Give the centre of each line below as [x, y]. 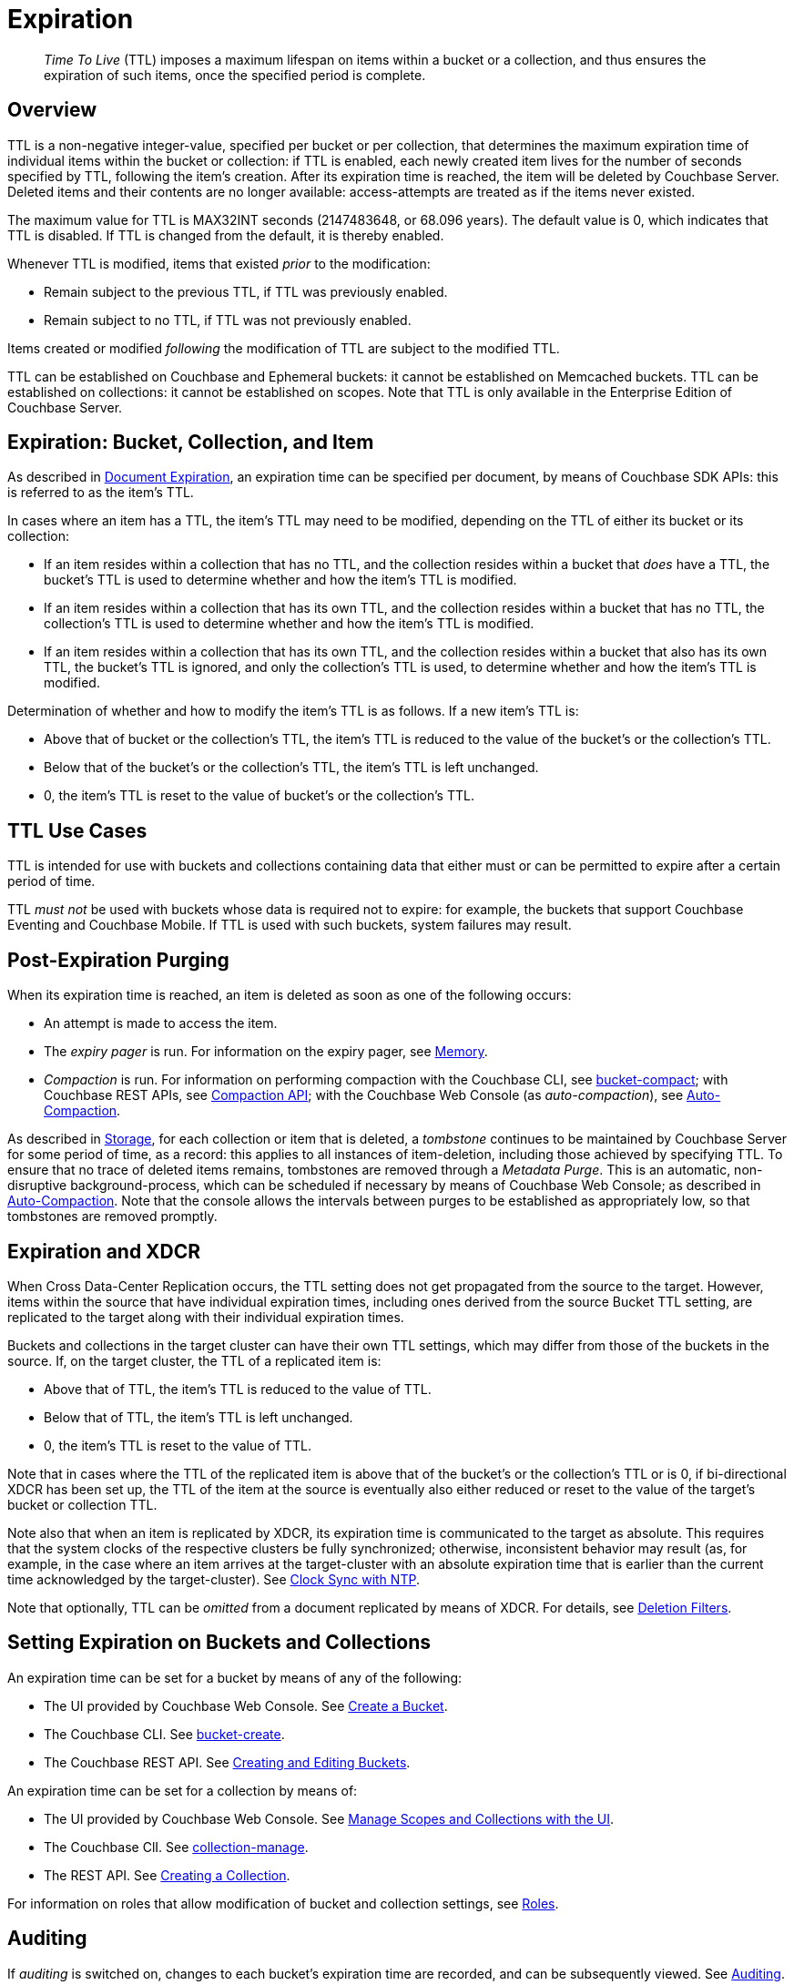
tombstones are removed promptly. [112, 1216]
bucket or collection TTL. [82, 1504]
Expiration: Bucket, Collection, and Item [191, 443]
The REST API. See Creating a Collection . [167, 1875]
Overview [52, 110]
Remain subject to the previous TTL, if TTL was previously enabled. [246, 291]
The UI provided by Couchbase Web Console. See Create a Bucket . [246, 1705]
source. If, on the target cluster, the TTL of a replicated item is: [194, 1360]
